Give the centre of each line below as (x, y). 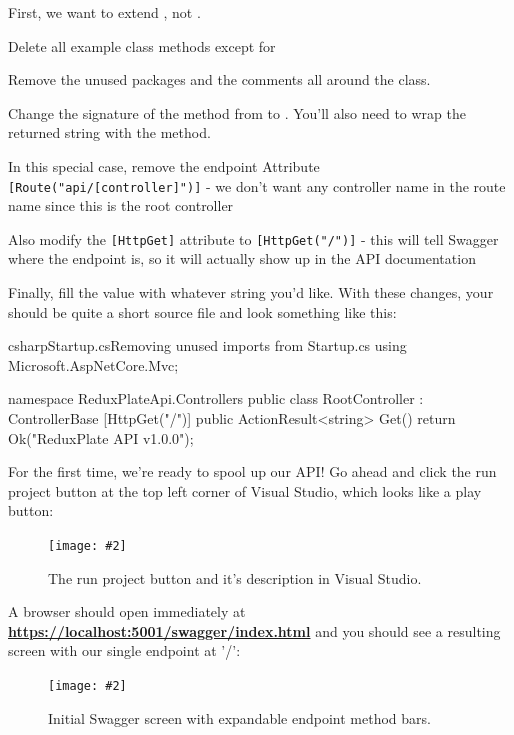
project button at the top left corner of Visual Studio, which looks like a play (245, 490)
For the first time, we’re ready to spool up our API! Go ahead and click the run (252, 471)
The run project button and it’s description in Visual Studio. (235, 577)
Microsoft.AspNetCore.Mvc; (93, 364)
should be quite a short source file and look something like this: (202, 311)
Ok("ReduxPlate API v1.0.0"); (101, 437)
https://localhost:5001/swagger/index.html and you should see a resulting (254, 630)
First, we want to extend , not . (104, 12)
